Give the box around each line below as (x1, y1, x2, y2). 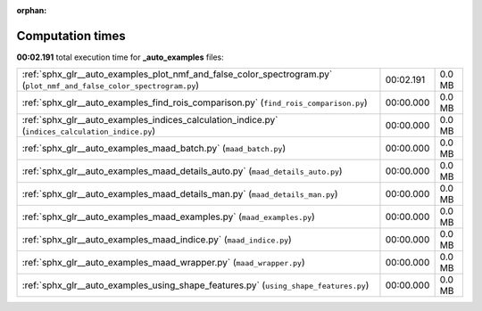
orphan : (16, 5, 47, 15)
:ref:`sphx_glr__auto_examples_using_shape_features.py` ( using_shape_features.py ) (21, 279, 370, 291)
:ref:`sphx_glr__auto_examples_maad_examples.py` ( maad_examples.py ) (21, 210, 316, 223)
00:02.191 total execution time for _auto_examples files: (16, 52, 225, 62)
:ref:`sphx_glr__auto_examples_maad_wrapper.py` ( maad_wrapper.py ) (21, 257, 305, 269)
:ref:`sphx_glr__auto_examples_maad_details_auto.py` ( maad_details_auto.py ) (21, 165, 343, 177)
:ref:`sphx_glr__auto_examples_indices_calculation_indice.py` (21, 114, 278, 127)
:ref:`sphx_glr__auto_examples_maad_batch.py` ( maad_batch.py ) (21, 143, 286, 155)
